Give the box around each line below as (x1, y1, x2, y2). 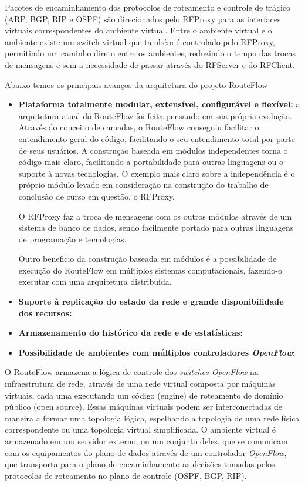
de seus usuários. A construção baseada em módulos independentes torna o (18, 144, 288, 156)
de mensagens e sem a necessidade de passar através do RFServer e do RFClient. (5, 58, 295, 70)
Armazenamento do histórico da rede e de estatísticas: (18, 326, 243, 339)
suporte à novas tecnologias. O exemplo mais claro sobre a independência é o (18, 167, 295, 179)
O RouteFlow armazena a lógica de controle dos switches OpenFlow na (5, 366, 259, 378)
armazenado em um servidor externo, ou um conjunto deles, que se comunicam (5, 435, 288, 447)
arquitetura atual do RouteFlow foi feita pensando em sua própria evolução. (18, 109, 292, 122)
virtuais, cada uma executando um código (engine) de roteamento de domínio (5, 389, 283, 401)
